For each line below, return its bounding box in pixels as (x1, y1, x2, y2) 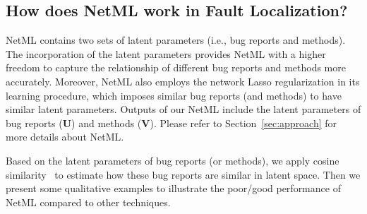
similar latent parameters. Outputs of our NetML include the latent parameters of (6, 102, 361, 117)
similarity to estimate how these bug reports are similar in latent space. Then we (6, 167, 361, 182)
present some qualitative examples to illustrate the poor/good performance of (6, 181, 341, 196)
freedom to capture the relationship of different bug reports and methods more (6, 60, 346, 75)
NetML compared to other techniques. (6, 194, 171, 209)
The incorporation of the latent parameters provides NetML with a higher (6, 46, 326, 61)
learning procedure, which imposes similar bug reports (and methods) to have (6, 88, 342, 102)
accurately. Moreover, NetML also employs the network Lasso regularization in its (6, 73, 360, 88)
